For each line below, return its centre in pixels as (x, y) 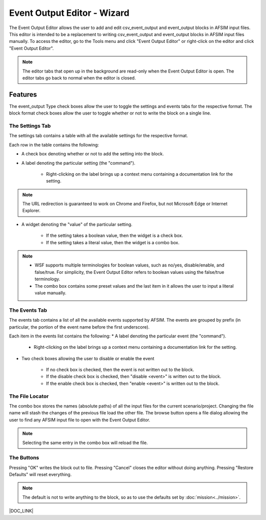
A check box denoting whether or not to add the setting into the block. (93, 154)
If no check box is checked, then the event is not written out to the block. (120, 370)
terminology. (48, 279)
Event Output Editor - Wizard (69, 13)
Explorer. (32, 211)
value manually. (50, 293)
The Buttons (24, 458)
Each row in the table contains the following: (54, 145)
